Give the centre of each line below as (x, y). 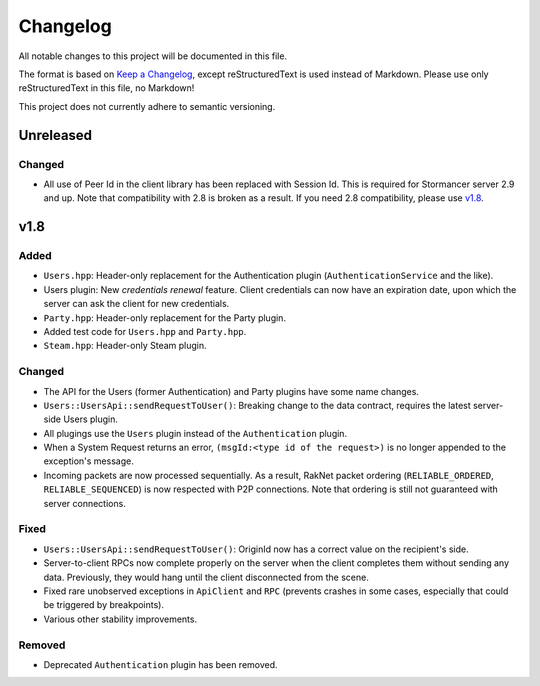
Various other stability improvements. (120, 619)
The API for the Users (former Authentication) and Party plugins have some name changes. (231, 391)
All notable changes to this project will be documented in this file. (153, 56)
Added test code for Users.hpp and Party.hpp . (145, 331)
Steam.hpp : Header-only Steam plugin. (125, 346)
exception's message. (88, 461)
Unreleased (55, 135)
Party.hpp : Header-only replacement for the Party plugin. (165, 317)
